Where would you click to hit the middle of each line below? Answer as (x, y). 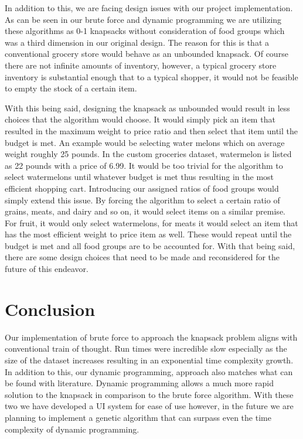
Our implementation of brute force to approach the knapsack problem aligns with (151, 337)
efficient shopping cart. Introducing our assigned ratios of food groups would (142, 188)
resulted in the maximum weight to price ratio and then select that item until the (151, 130)
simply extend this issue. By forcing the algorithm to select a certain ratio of (142, 200)
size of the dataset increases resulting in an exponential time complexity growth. (149, 360)
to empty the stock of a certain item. (71, 88)
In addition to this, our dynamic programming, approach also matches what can (149, 371)
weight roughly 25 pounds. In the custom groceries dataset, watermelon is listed (148, 154)
